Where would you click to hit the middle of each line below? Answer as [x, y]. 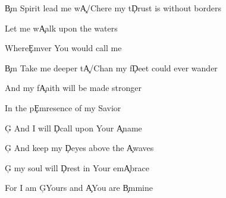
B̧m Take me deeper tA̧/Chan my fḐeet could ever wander [111, 67]
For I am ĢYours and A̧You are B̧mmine [79, 188]
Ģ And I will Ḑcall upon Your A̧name [73, 128]
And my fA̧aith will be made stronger [73, 88]
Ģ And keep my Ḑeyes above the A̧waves [79, 148]
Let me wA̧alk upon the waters [61, 28]
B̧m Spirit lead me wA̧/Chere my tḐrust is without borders [113, 8]
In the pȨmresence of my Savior [63, 107]
